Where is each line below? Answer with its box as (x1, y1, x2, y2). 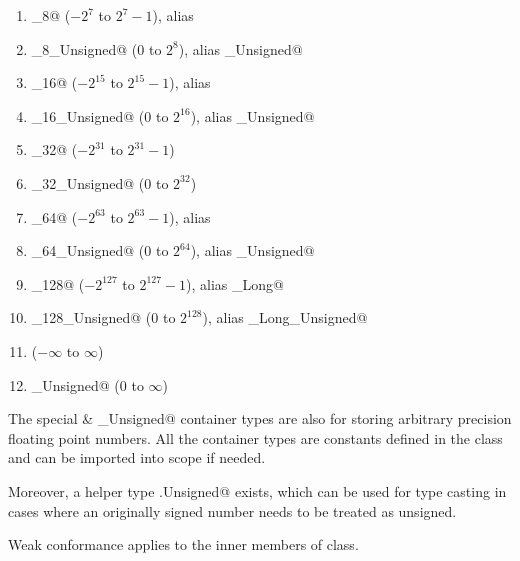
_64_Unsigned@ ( (31, 240, 145, 261)
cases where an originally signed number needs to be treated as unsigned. (8, 500, 457, 521)
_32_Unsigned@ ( (31, 172, 145, 193)
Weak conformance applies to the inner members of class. (8, 534, 359, 555)
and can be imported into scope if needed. (8, 447, 266, 468)
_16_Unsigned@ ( (31, 105, 145, 126)
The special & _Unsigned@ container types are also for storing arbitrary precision (8, 408, 512, 429)
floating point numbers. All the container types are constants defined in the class (8, 427, 503, 448)
